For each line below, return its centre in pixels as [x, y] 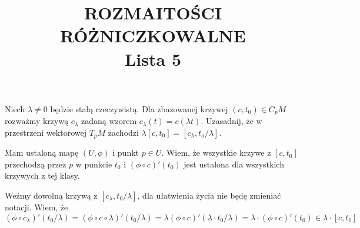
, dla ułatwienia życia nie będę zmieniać [209, 195]
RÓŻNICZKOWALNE [153, 36]
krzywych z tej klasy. [42, 175]
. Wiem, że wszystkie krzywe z [216, 152]
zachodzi [123, 132]
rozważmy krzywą [37, 121]
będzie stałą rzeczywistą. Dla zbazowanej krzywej [139, 108]
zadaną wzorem [109, 121]
